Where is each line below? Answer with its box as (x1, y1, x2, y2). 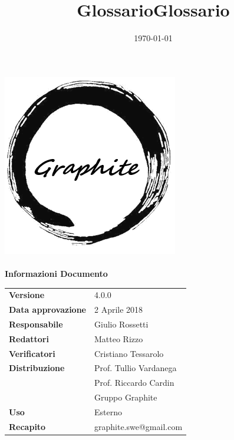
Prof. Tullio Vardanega (94, 362, 177, 374)
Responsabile (9, 317, 63, 330)
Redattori (9, 332, 49, 345)
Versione (9, 289, 45, 301)
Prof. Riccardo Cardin (94, 376, 174, 389)
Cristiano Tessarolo (94, 347, 164, 359)
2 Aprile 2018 (94, 303, 143, 316)
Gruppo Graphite (94, 391, 157, 403)
